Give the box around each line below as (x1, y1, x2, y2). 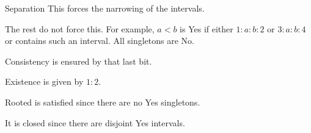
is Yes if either (180, 22, 233, 35)
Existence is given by (5, 75, 84, 88)
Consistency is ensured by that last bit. (5, 54, 152, 67)
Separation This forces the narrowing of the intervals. (5, 2, 205, 14)
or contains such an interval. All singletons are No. (5, 34, 194, 47)
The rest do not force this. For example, (5, 22, 155, 35)
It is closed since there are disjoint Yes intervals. (5, 116, 185, 129)
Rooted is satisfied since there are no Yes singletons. (5, 95, 200, 108)
